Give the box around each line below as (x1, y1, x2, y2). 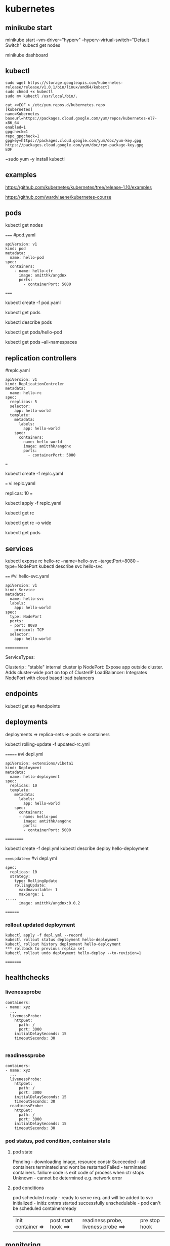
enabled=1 (5, 125, 26, 130)
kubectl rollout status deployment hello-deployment (5, 937, 119, 942)
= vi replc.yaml (5, 480, 35, 487)
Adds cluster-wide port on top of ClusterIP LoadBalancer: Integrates (5, 670, 148, 676)
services (5, 544, 34, 553)
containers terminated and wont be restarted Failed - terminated (12, 1164, 147, 1170)
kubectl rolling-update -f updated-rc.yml (5, 741, 90, 747)
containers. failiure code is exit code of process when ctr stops (12, 1170, 144, 1176)
